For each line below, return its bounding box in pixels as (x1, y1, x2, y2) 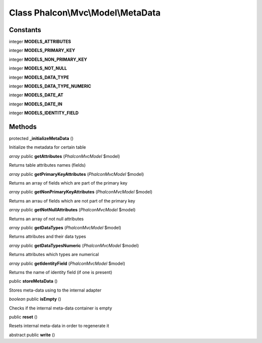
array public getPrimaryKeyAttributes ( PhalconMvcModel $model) (9, 171, 144, 177)
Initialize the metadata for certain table (9, 144, 86, 150)
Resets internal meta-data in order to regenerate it (9, 323, 109, 329)
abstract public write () (9, 332, 55, 338)
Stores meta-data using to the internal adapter (9, 287, 102, 293)
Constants (9, 26, 41, 34)
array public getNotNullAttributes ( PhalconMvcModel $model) (9, 207, 136, 213)
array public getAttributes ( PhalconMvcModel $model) (9, 153, 120, 159)
